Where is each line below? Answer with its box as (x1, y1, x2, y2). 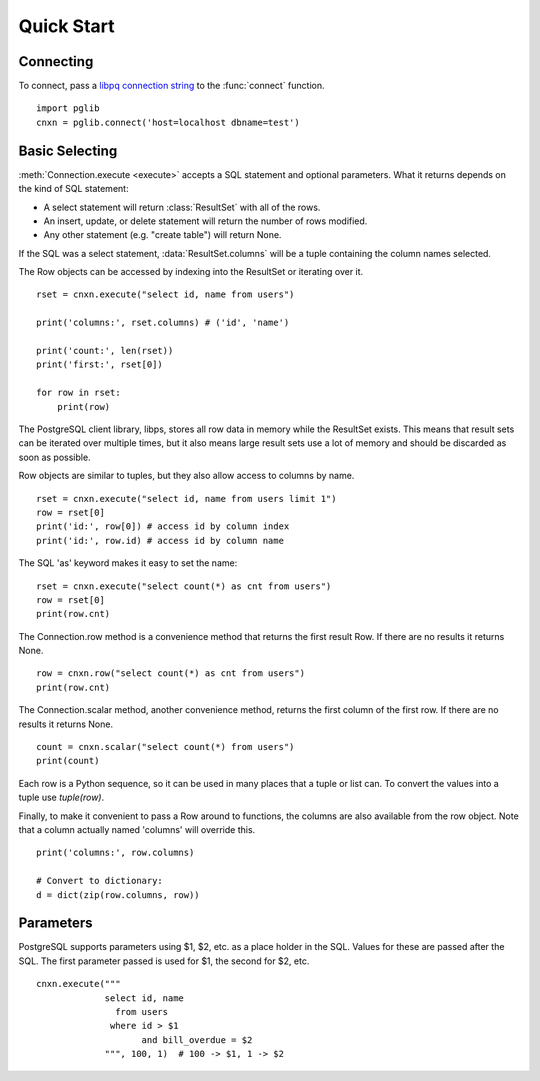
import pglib (36, 103, 100, 114)
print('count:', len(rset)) (36, 345, 174, 357)
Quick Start (18, 15, 115, 37)
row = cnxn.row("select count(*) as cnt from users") (36, 668, 305, 679)
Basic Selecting (18, 142, 118, 159)
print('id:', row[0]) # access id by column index (36, 521, 290, 532)
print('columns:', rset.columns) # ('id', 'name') (36, 317, 290, 329)
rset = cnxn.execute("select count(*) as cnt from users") (36, 580, 332, 592)
